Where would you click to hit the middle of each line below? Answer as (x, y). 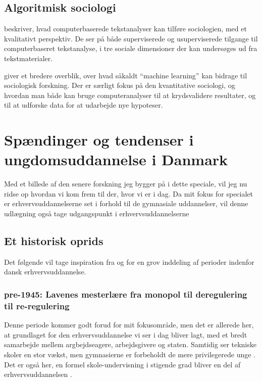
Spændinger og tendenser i (99, 140)
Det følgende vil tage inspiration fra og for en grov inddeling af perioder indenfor (129, 261)
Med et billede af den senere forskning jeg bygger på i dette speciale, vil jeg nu (126, 184)
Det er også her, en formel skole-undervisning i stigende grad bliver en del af (122, 364)
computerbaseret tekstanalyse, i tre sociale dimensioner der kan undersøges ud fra (131, 48)
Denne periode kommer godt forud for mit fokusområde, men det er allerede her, (129, 325)
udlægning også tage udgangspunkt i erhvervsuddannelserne (97, 213)
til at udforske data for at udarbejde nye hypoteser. (84, 105)
